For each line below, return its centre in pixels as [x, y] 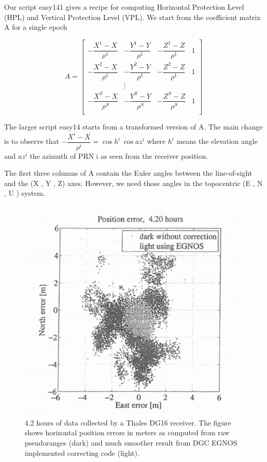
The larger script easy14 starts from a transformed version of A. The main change [133, 126]
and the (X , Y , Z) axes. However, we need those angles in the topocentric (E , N [133, 183]
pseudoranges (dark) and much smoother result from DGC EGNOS [131, 443]
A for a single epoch [36, 27]
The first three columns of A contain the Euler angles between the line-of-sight [128, 173]
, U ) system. [25, 193]
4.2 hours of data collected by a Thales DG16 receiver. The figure [128, 422]
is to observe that [32, 141]
